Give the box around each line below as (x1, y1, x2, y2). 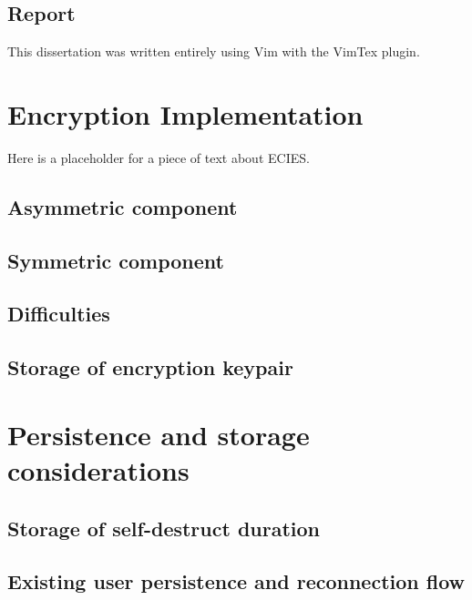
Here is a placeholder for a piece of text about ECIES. (7, 147, 310, 167)
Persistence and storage (7, 415, 310, 453)
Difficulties (7, 300, 110, 328)
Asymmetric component (7, 192, 238, 220)
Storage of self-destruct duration (7, 514, 321, 542)
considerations (7, 452, 190, 489)
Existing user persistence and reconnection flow (7, 567, 466, 595)
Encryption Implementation (7, 95, 364, 132)
